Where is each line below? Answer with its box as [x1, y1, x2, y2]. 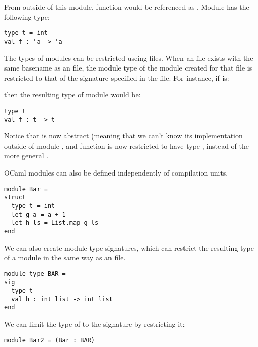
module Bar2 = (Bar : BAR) [4, 336, 95, 344]
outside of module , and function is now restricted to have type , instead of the [4, 140, 249, 151]
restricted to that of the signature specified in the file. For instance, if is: [4, 72, 229, 83]
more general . [4, 150, 49, 161]
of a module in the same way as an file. [4, 252, 126, 263]
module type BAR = [4, 270, 66, 277]
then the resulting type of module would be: [4, 89, 141, 100]
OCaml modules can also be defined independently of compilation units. [4, 167, 228, 178]
